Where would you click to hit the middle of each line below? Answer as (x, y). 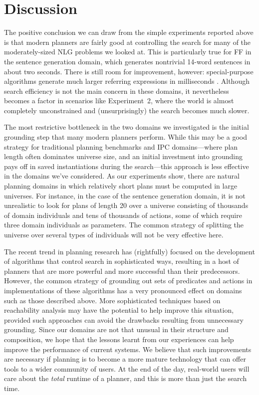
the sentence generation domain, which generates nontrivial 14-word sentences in (127, 61)
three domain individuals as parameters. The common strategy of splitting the (124, 225)
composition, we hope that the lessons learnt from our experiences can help (119, 339)
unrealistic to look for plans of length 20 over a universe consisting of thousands (126, 205)
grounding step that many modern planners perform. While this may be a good (126, 137)
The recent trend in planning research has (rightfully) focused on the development (129, 251)
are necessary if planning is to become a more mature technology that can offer (125, 359)
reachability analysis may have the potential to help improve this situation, (119, 310)
